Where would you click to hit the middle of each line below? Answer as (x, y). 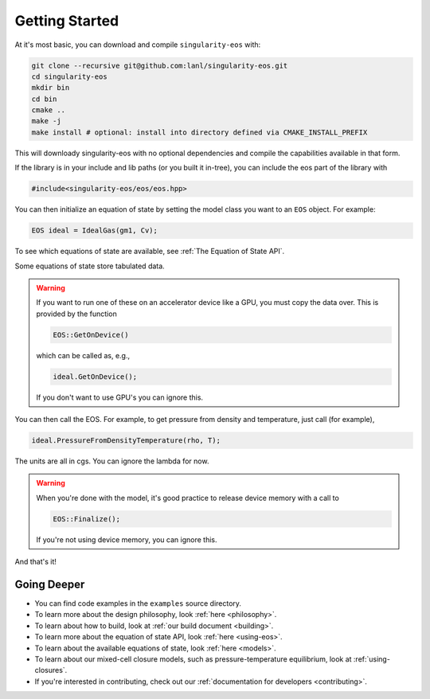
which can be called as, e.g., (83, 355)
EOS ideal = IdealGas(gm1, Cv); (95, 230)
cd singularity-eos (69, 76)
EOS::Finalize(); (87, 519)
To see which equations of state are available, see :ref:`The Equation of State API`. (150, 252)
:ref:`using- (371, 659)
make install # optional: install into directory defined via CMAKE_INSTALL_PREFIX (199, 132)
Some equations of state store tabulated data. (90, 266)
